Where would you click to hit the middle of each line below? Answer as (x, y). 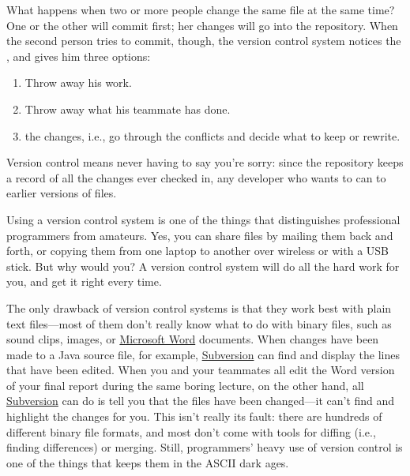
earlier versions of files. (62, 193)
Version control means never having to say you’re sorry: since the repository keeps (205, 162)
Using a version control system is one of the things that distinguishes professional (203, 219)
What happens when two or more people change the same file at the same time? (201, 9)
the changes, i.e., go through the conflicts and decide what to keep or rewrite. (213, 135)
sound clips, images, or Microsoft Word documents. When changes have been (193, 339)
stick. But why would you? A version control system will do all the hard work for (203, 266)
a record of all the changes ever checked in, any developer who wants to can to (196, 177)
